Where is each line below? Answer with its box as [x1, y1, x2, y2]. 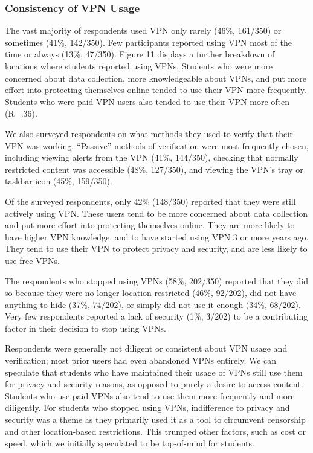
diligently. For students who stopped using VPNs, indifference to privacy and [5, 401, 290, 414]
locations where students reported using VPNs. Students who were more [5, 60, 273, 72]
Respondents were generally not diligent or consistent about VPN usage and [5, 342, 288, 355]
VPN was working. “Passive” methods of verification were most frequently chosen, [5, 139, 309, 152]
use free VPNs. [5, 254, 60, 266]
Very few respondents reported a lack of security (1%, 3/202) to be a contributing [5, 310, 308, 323]
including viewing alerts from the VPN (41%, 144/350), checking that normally [5, 151, 298, 164]
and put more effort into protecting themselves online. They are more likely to [5, 219, 295, 231]
